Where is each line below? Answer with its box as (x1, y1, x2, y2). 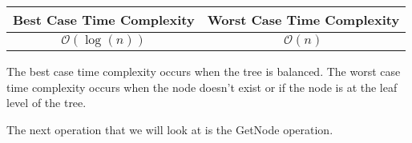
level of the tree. (6, 94, 87, 111)
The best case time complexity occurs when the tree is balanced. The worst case (6, 63, 401, 79)
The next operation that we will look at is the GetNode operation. (6, 121, 333, 137)
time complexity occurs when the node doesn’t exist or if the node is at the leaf (6, 78, 398, 95)
